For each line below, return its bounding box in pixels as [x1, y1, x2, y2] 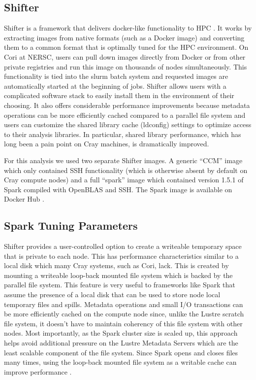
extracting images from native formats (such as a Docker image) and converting [4, 32, 245, 42]
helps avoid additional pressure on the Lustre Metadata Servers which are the [4, 338, 238, 348]
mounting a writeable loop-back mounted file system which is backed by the [4, 270, 233, 280]
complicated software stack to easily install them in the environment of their [4, 90, 234, 101]
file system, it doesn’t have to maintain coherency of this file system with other [4, 318, 243, 328]
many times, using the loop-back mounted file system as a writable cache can [4, 357, 237, 367]
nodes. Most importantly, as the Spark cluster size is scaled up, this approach [4, 328, 238, 338]
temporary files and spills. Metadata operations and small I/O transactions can [4, 299, 243, 309]
